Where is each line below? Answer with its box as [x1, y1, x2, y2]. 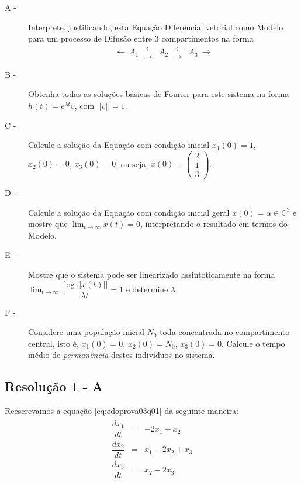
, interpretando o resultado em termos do [140, 218, 288, 230]
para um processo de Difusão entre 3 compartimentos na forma [28, 32, 254, 44]
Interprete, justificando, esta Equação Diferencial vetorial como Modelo [28, 20, 283, 33]
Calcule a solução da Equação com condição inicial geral [28, 206, 230, 218]
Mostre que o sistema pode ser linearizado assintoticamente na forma [28, 268, 275, 280]
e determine [126, 283, 168, 295]
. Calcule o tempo [222, 337, 285, 349]
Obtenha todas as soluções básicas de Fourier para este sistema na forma [28, 88, 289, 100]
